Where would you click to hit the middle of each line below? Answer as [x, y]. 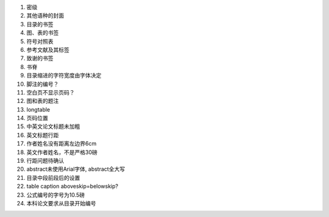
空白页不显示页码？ [51, 92]
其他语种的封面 [45, 16]
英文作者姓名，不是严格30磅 [62, 152]
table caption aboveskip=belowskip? [73, 187]
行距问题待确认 [45, 161]
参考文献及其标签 [48, 49]
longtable [38, 109]
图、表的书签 [43, 33]
